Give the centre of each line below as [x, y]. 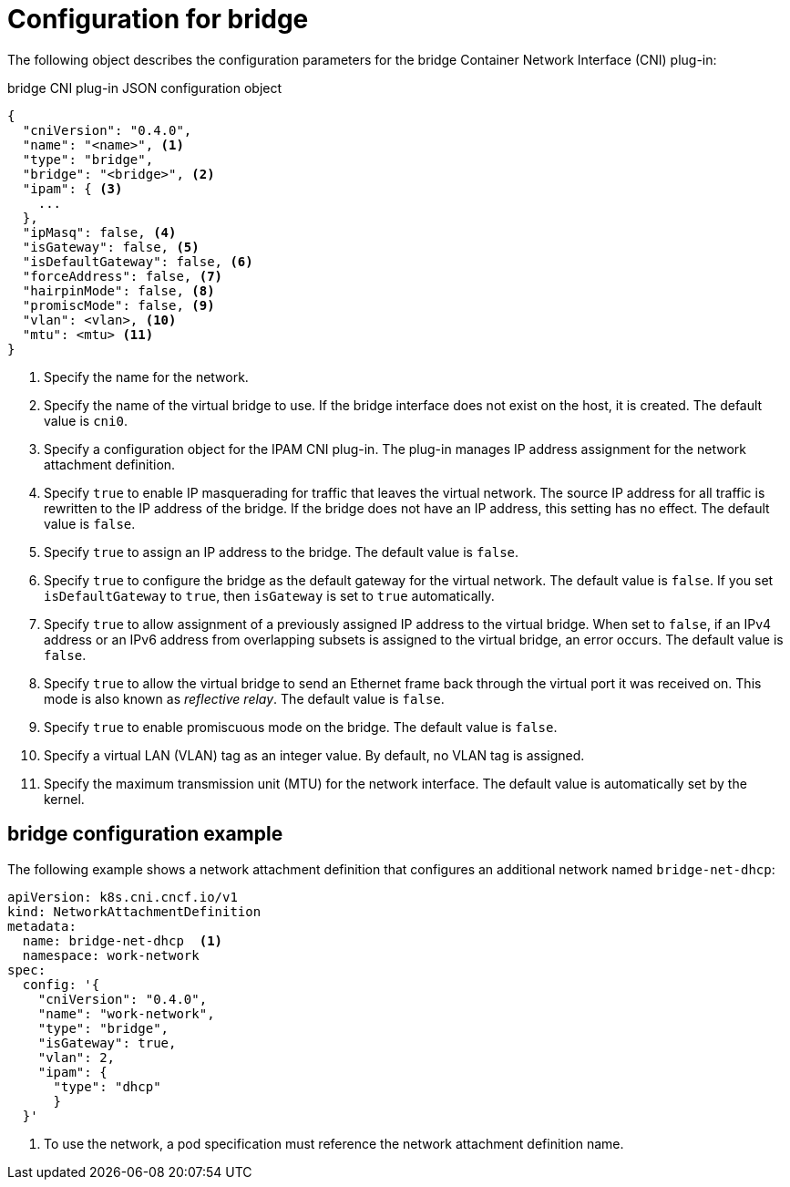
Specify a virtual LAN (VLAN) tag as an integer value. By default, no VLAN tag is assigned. [314, 755]
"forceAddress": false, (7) [123, 276]
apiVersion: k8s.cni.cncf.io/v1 [123, 897]
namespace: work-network [111, 955]
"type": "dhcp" [107, 1086]
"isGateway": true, [107, 1042]
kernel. [64, 799]
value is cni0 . [86, 420]
